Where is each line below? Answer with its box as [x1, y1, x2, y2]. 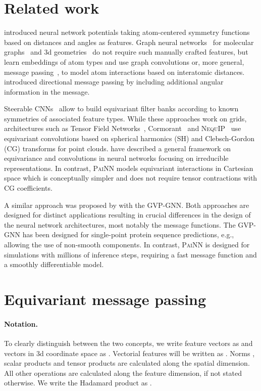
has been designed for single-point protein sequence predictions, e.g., [22, 229, 234, 240]
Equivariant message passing [4, 288, 206, 309]
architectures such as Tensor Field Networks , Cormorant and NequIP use [4, 123, 241, 134]
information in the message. [4, 86, 90, 97]
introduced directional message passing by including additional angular [4, 76, 224, 87]
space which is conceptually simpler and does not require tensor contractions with [4, 172, 257, 183]
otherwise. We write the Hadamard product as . [4, 377, 152, 388]
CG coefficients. [4, 183, 53, 193]
